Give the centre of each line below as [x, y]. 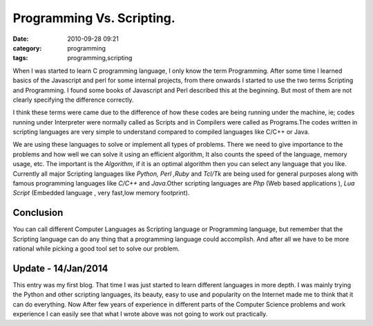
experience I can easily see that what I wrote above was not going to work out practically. [140, 314]
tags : [20, 58]
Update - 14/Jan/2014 [60, 268]
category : [27, 48]
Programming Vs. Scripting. [94, 18]
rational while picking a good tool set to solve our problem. [96, 248]
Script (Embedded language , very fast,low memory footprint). [101, 193]
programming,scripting [100, 58]
